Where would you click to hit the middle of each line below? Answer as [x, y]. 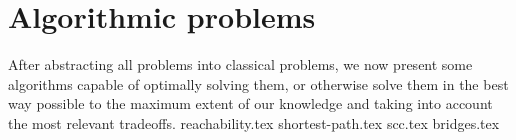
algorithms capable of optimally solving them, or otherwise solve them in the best [258, 83]
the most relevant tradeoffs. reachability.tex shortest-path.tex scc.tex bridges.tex [254, 122]
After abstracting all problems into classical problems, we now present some [240, 64]
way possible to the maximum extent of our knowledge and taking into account [250, 103]
